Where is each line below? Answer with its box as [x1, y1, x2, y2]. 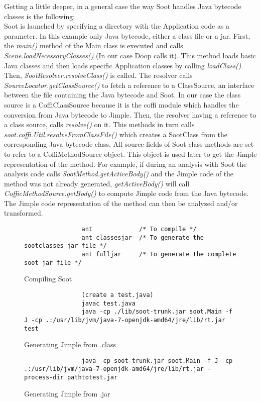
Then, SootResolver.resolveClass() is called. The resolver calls [4, 70, 193, 80]
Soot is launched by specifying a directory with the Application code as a [4, 21, 230, 31]
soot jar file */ [24, 259, 82, 266]
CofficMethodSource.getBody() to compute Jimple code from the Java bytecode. [4, 188, 249, 198]
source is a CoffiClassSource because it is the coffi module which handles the [4, 99, 239, 110]
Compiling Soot [24, 273, 72, 284]
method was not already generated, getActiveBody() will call [4, 178, 190, 188]
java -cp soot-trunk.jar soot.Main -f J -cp [81, 357, 233, 364]
